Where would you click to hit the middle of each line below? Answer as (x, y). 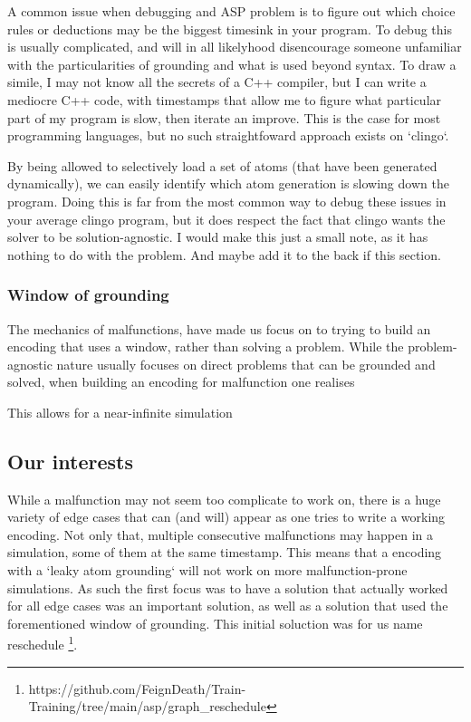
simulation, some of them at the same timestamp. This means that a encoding (225, 552)
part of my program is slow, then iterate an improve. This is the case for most (224, 117)
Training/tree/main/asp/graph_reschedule (147, 706)
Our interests (70, 461)
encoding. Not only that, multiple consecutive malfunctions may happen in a (220, 534)
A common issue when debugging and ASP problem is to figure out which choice (231, 11)
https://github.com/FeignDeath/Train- (137, 688)
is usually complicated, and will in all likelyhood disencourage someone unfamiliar (235, 47)
